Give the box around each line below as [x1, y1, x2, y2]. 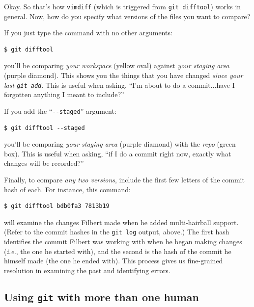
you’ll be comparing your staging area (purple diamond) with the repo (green [4, 139, 236, 149]
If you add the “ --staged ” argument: [4, 105, 116, 116]
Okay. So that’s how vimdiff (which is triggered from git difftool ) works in [4, 1, 241, 11]
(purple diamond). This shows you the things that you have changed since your [4, 70, 243, 80]
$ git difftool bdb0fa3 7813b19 [4, 203, 110, 210]
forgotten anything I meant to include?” [4, 89, 124, 100]
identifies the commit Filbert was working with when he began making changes [4, 236, 242, 246]
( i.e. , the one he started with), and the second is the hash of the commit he [4, 246, 231, 256]
